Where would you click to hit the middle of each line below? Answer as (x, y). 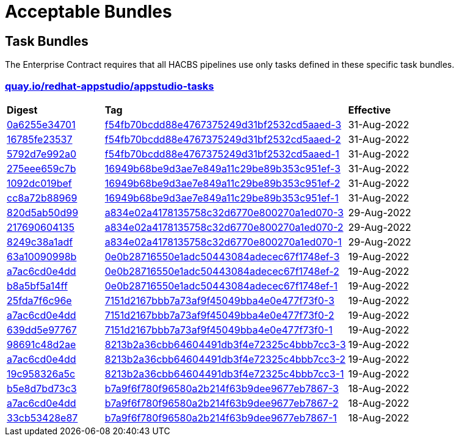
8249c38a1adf (40, 242)
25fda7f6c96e (39, 300)
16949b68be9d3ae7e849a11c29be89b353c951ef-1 (222, 198)
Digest (22, 110)
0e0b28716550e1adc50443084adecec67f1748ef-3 (222, 256)
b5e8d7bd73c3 (42, 388)
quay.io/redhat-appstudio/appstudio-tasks (110, 86)
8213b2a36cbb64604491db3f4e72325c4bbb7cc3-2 (225, 359)
